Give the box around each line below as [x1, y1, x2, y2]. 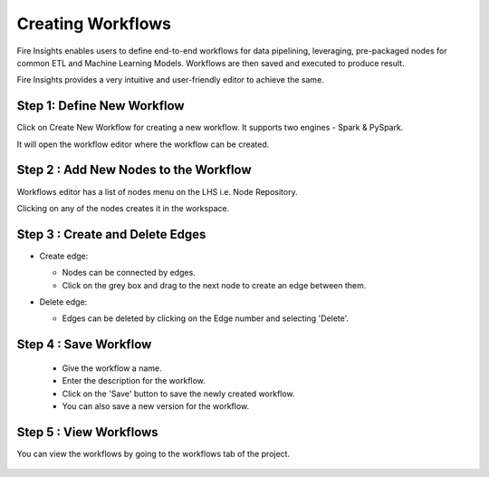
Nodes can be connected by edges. [62, 268, 197, 278]
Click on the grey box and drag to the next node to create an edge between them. [62, 279, 367, 290]
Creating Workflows [16, 14, 172, 34]
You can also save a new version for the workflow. [62, 400, 250, 412]
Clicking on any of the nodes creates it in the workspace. [16, 202, 230, 213]
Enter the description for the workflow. [62, 375, 206, 386]
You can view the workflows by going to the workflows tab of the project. [16, 448, 290, 459]
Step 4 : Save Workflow [16, 336, 152, 353]
